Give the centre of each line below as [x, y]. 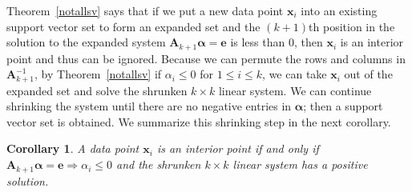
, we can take [295, 74]
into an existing [339, 10]
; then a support [343, 106]
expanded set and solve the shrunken [97, 90]
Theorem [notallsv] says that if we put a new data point [145, 10]
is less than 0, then [277, 42]
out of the [368, 74]
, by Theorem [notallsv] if [98, 74]
